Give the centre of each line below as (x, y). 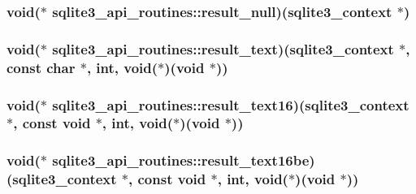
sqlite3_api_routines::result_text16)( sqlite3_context (231, 104)
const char (41, 67)
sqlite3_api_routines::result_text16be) (184, 160)
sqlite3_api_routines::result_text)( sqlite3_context (223, 48)
